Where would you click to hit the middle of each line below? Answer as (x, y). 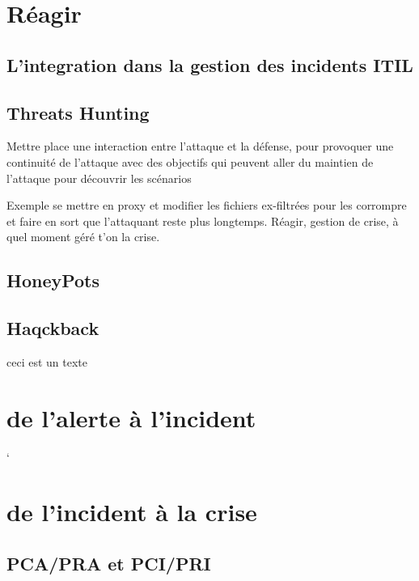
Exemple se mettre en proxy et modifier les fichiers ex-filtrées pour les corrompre (207, 205)
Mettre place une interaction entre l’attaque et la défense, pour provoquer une (200, 146)
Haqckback (53, 328)
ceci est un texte (47, 361)
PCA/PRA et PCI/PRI (109, 563)
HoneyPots (53, 280)
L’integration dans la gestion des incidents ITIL (210, 64)
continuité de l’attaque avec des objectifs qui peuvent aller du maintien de (190, 161)
